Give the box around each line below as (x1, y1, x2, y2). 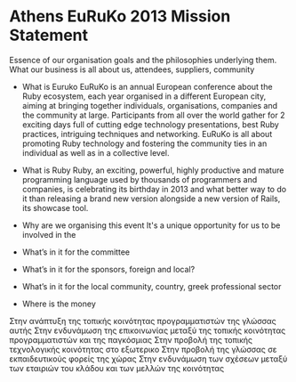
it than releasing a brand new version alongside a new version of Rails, (21, 193, 281, 204)
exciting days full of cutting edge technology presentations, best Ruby (21, 118, 280, 130)
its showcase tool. (21, 202, 89, 213)
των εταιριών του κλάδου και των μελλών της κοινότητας (9, 362, 225, 373)
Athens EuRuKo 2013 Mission (9, 6, 231, 27)
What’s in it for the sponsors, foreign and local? (21, 264, 196, 274)
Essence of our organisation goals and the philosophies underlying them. (9, 54, 277, 65)
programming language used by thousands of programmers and (21, 174, 258, 184)
